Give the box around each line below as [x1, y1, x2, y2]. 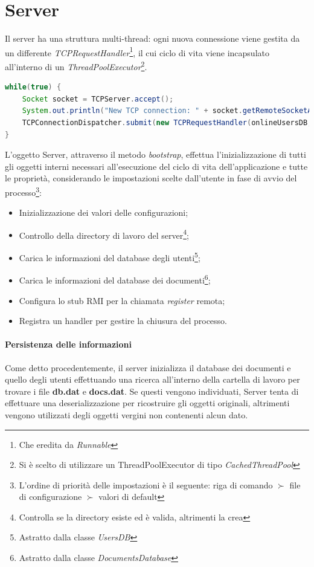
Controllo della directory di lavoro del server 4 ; [19, 227, 189, 241]
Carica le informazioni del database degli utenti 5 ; [19, 250, 200, 264]
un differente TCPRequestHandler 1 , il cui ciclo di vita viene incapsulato [5, 44, 269, 59]
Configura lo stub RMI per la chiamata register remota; [19, 294, 225, 306]
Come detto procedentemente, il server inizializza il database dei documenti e [5, 361, 291, 374]
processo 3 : [5, 184, 42, 198]
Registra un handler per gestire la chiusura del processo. [19, 314, 227, 327]
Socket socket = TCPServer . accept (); [22, 94, 174, 103]
